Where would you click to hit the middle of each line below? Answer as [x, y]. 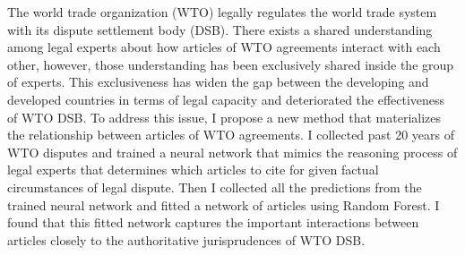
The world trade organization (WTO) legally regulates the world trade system [222, 12]
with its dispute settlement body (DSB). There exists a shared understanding [220, 29]
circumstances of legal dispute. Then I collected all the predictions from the [215, 187]
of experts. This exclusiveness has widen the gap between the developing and [218, 82]
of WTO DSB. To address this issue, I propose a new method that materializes [224, 117]
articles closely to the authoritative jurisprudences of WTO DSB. [186, 239]
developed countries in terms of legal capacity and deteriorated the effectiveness [226, 99]
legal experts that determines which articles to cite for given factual [193, 170]
